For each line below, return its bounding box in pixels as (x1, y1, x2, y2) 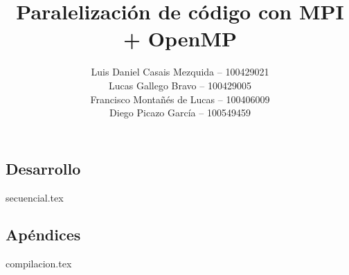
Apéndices (6, 224, 81, 245)
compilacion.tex (6, 256, 72, 271)
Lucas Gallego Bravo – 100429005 (109, 78, 251, 92)
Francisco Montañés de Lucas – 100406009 (90, 91, 270, 106)
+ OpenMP (123, 24, 237, 53)
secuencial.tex (6, 190, 64, 204)
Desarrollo (6, 157, 81, 179)
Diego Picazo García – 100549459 (109, 105, 251, 120)
